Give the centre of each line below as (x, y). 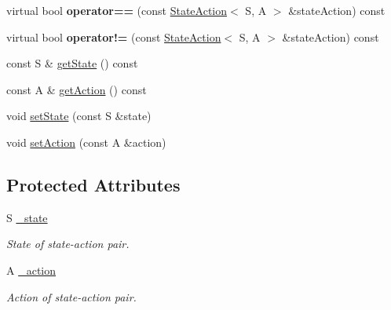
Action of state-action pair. (71, 296)
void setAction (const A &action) (86, 142)
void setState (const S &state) (79, 116)
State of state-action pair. (68, 244)
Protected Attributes (93, 184)
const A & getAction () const (77, 89)
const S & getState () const (72, 63)
